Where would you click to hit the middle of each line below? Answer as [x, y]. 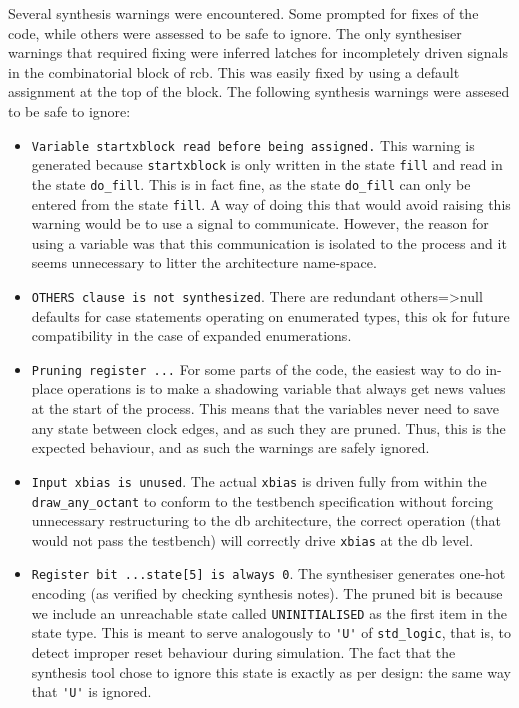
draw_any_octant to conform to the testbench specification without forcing [262, 500]
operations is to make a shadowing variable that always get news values [286, 388]
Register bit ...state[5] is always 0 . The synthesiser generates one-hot [268, 573]
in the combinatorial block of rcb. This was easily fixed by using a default [234, 71]
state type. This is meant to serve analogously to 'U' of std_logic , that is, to [271, 632]
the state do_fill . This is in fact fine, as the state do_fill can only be [251, 183]
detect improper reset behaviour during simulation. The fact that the [243, 651]
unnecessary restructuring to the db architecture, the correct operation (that [266, 520]
